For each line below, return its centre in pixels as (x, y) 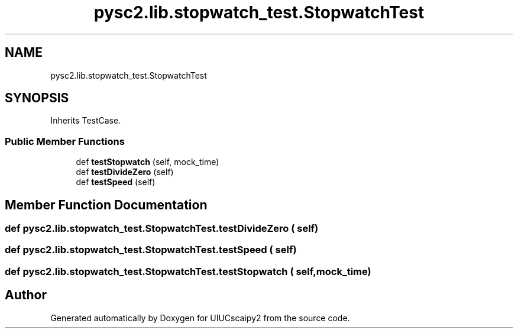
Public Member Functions (65, 141)
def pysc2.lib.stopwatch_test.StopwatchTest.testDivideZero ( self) (162, 229)
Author (26, 295)
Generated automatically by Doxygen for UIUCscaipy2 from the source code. (200, 318)
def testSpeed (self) (116, 182)
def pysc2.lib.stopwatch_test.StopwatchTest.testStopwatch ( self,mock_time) (188, 271)
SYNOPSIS (37, 98)
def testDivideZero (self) (125, 172)
